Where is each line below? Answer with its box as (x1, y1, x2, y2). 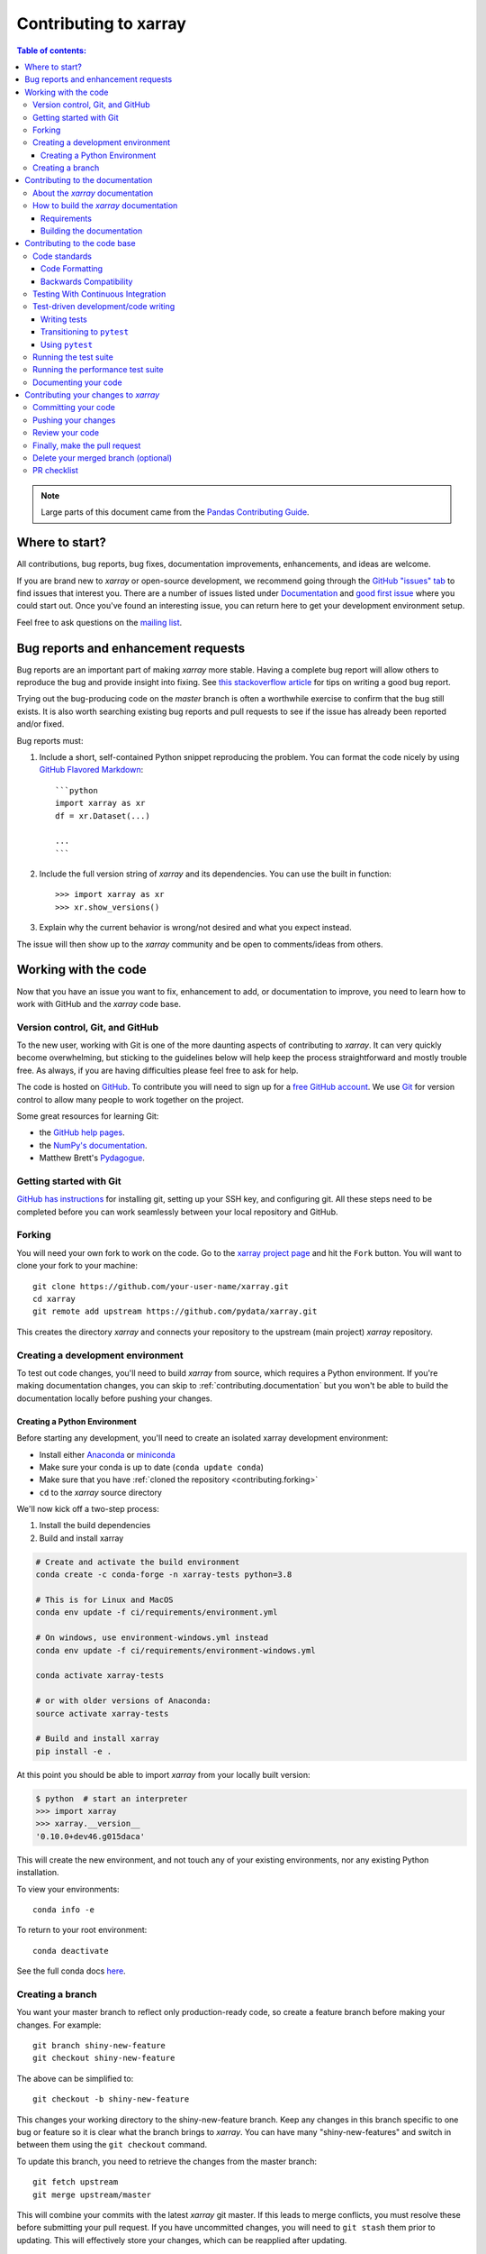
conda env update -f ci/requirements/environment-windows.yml (35, 1645, 316, 1655)
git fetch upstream (32, 2177, 119, 2187)
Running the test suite (32, 352, 114, 362)
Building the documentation (40, 225, 143, 236)
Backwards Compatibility (40, 276, 133, 287)
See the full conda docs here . (16, 1965, 126, 1976)
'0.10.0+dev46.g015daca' (35, 1831, 146, 1841)
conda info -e (32, 1905, 94, 1915)
